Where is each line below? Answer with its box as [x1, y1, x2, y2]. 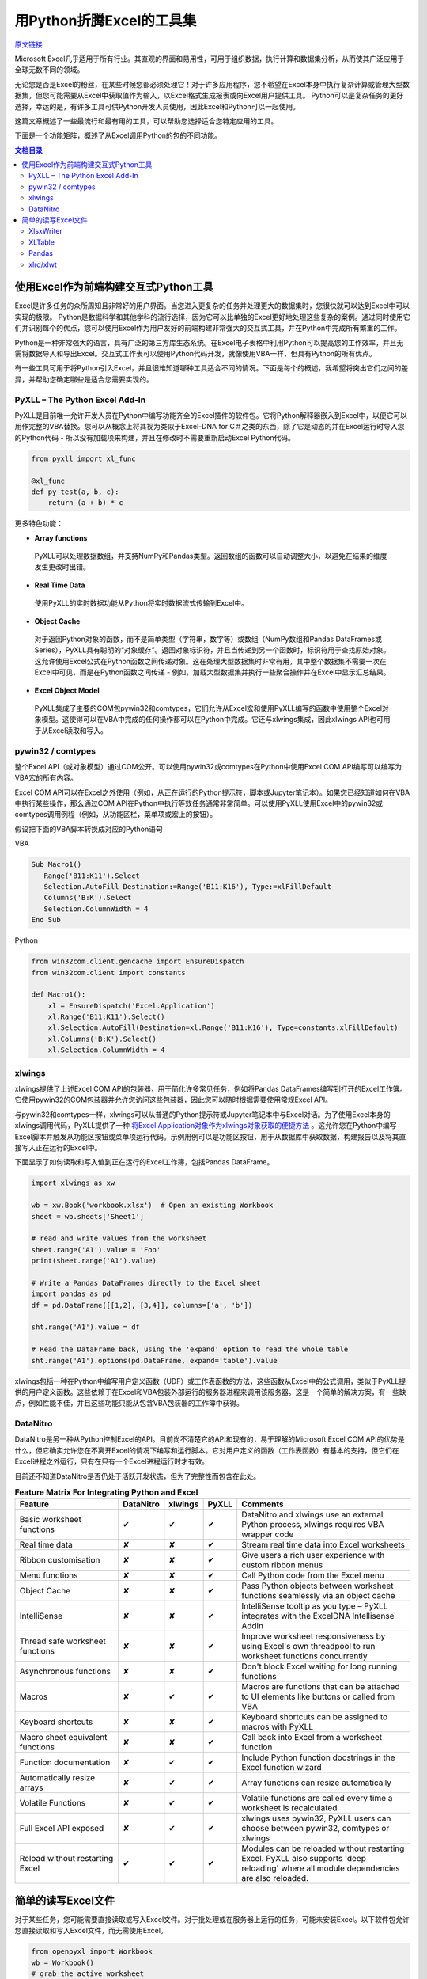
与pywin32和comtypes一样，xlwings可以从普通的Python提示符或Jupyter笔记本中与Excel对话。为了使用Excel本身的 [14, 1109, 391, 1119]
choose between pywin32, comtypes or [241, 1823, 390, 1834]
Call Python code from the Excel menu [241, 1570, 385, 1581]
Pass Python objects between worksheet [241, 1580, 394, 1591]
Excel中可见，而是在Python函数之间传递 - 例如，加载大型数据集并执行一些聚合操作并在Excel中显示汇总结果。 [34, 667, 391, 677]
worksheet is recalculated [241, 1802, 338, 1814]
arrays [19, 1782, 43, 1793]
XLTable [28, 237, 55, 247]
